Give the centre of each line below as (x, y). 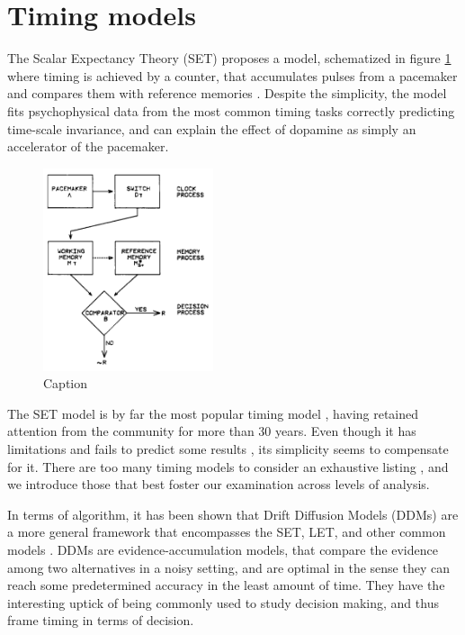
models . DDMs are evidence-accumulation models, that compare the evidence (223, 550)
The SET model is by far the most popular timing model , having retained (213, 413)
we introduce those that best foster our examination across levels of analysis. (219, 484)
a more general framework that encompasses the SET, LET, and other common (227, 532)
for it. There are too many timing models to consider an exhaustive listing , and (228, 466)
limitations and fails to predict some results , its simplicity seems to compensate (228, 449)
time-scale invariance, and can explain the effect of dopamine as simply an (212, 128)
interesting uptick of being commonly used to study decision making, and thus (223, 602)
